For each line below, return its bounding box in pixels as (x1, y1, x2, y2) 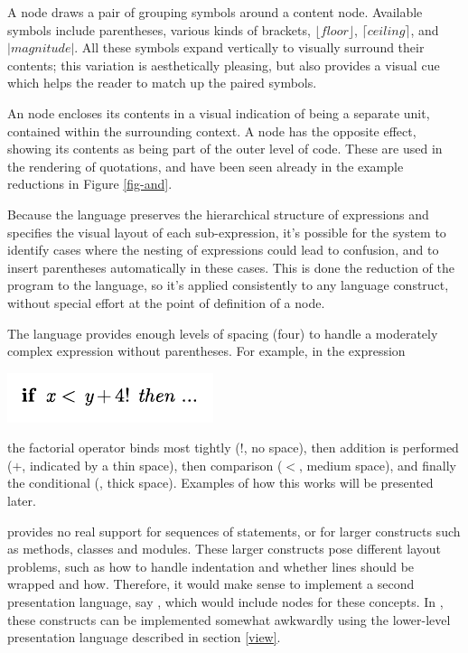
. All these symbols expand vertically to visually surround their (74, 38, 425, 57)
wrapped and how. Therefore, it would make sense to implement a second (7, 574, 415, 593)
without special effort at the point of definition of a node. (7, 293, 325, 312)
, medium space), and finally (299, 455, 456, 474)
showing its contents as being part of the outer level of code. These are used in (7, 139, 443, 158)
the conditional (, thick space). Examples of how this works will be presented (7, 473, 434, 492)
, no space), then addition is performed (243, 438, 459, 457)
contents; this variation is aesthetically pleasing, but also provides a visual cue (7, 55, 440, 74)
